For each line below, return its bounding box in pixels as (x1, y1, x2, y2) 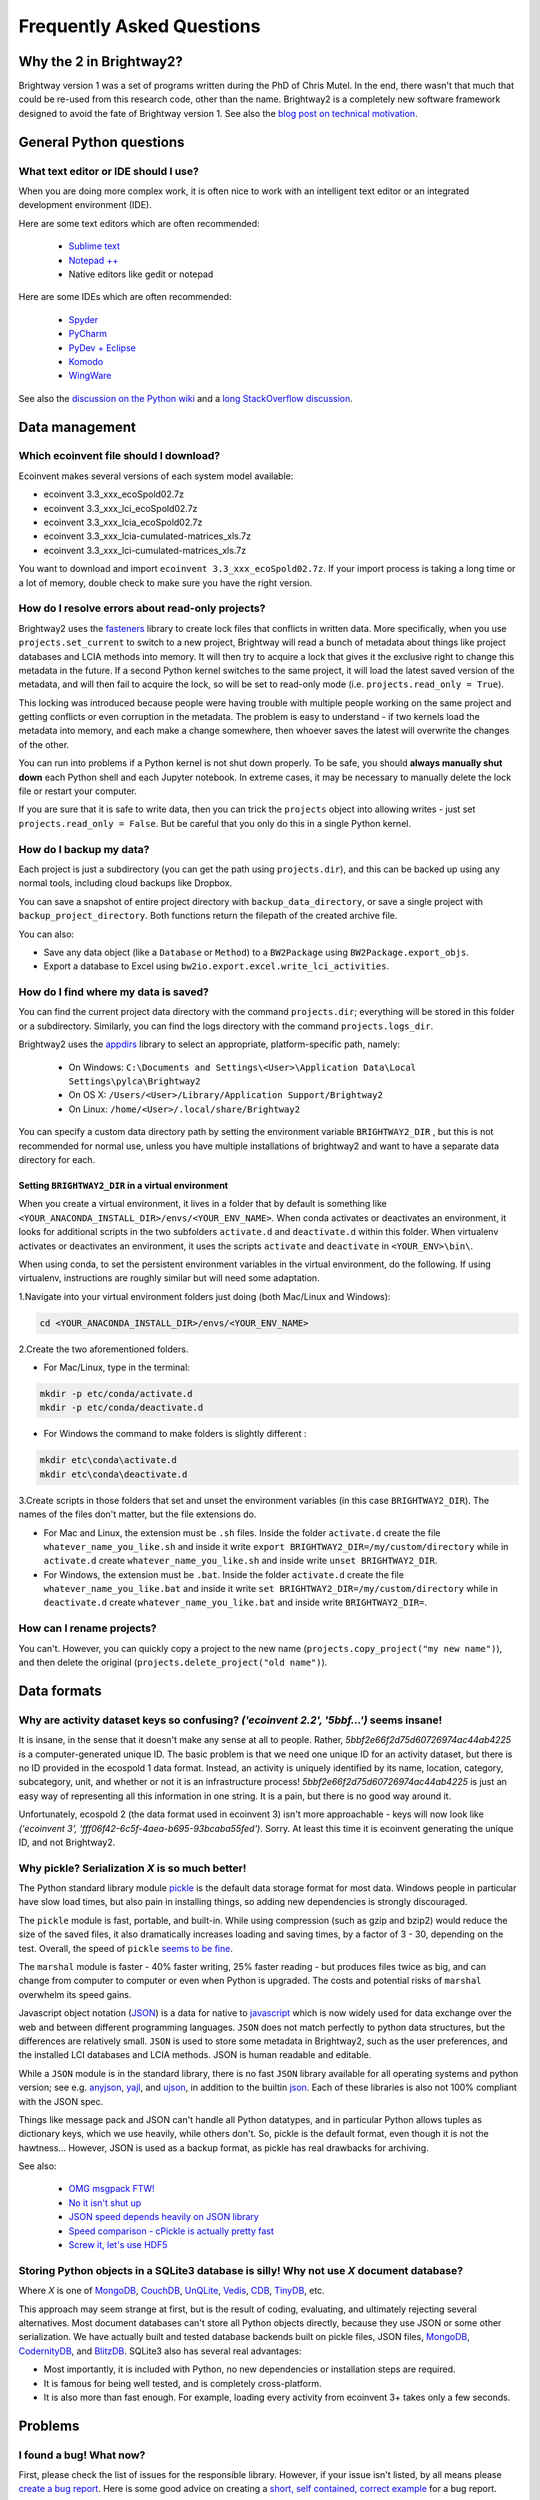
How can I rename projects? (18, 1621, 157, 1635)
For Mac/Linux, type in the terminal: (43, 1361, 190, 1374)
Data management (18, 418, 137, 435)
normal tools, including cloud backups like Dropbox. (18, 877, 233, 889)
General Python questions (18, 133, 185, 150)
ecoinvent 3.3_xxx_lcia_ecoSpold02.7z (43, 516, 203, 529)
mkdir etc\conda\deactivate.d (39, 1468, 188, 1480)
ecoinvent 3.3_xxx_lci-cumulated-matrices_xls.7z (43, 544, 247, 556)
